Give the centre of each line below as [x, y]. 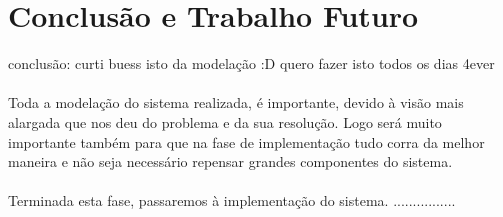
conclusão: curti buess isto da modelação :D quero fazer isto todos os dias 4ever [251, 63]
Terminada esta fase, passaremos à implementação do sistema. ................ [232, 200]
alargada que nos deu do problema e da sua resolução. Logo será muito [225, 121]
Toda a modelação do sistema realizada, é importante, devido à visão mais [236, 102]
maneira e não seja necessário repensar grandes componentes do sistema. [230, 161]
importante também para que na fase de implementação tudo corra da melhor [246, 141]
